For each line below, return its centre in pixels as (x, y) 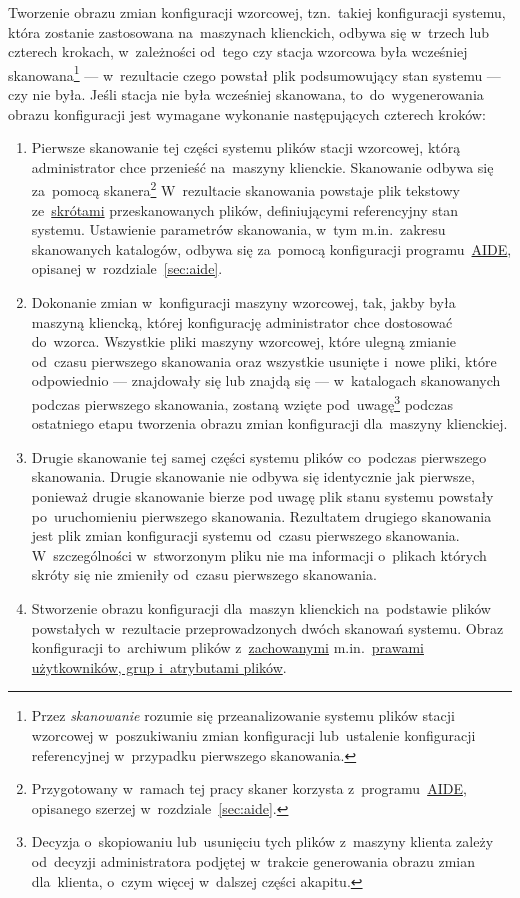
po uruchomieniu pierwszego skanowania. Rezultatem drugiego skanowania (261, 515)
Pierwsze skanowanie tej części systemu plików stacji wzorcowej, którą (246, 147)
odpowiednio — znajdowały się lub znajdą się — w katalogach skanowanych (266, 380)
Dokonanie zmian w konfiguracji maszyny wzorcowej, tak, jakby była (243, 302)
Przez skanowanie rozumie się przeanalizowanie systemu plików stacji (243, 715)
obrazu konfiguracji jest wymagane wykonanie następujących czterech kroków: (247, 113)
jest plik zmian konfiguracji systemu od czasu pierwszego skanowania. (245, 535)
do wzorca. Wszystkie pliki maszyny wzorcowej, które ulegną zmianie (243, 341)
